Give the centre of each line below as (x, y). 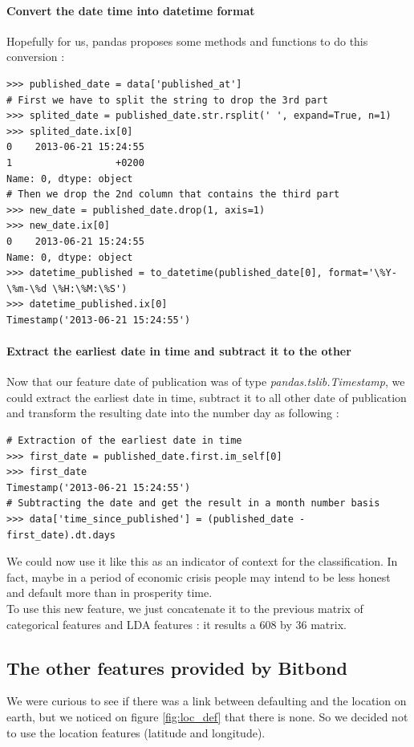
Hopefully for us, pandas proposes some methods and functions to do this (187, 41)
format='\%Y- (362, 273)
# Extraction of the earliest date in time (124, 441)
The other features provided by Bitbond (177, 667)
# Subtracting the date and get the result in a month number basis (193, 503)
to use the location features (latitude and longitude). (136, 732)
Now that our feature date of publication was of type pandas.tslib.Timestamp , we (206, 382)
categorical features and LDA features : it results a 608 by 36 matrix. (177, 624)
